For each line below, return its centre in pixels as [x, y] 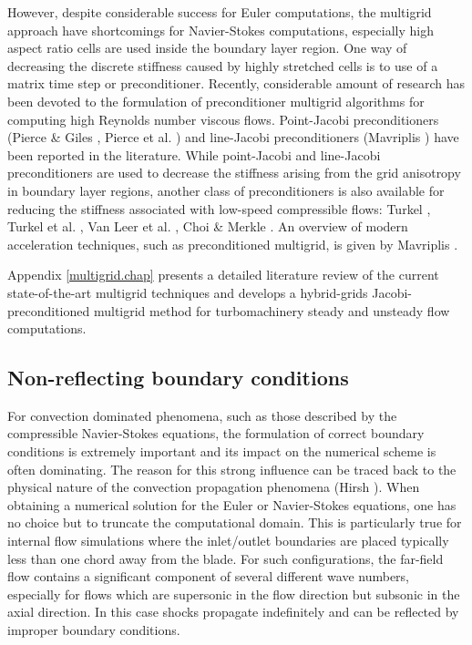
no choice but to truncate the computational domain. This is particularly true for [235, 522]
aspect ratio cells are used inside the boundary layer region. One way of [207, 48]
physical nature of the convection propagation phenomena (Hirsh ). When [214, 487]
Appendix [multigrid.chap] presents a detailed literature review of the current [223, 275]
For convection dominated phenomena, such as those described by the [202, 415]
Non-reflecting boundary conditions [178, 378]
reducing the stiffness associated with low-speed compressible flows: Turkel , [219, 208]
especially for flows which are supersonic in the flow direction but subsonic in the [234, 594]
